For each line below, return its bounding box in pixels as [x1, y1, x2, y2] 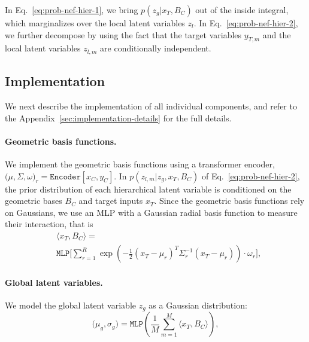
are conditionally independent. [100, 42, 211, 54]
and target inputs [78, 194, 143, 207]
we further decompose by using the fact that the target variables [5, 28, 242, 41]
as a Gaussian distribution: [149, 298, 247, 311]
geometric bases [5, 194, 62, 207]
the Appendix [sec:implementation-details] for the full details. [5, 111, 232, 124]
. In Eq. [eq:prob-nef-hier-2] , [193, 17, 298, 29]
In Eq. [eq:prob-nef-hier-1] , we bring [5, 4, 138, 16]
